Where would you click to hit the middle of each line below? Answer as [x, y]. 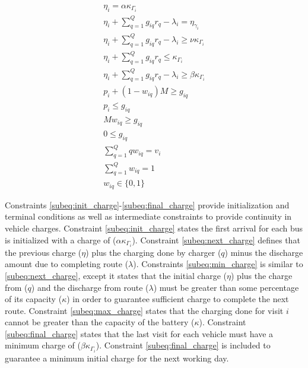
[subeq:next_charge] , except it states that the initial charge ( [116, 275]
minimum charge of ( [43, 345]
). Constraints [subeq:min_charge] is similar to [218, 264]
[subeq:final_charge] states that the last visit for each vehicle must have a [139, 333]
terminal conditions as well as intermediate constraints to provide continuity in [148, 216]
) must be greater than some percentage [226, 287]
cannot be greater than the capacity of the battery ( [100, 322]
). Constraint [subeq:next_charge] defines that [216, 239]
